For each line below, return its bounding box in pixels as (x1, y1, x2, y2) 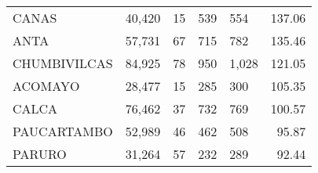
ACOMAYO (13, 77, 80, 95)
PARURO (13, 145, 67, 163)
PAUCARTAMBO (13, 122, 113, 140)
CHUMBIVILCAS (13, 54, 113, 72)
